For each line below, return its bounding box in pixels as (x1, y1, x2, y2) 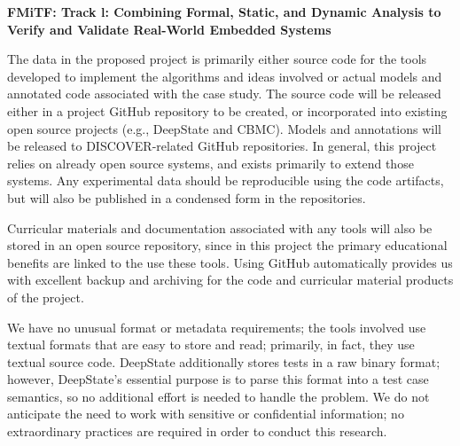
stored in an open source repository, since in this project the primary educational (7, 236, 448, 254)
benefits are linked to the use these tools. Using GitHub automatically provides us (7, 253, 453, 271)
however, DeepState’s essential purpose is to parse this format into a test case (7, 370, 429, 388)
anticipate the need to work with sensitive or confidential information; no (7, 404, 404, 423)
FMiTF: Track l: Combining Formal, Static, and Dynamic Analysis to (7, 3, 441, 20)
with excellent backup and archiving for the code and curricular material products (7, 270, 454, 289)
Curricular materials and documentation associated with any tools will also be (7, 218, 433, 237)
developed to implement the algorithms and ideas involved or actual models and (7, 67, 442, 85)
